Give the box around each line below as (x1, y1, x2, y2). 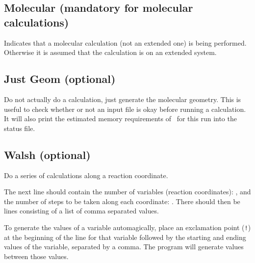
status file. (4, 123, 35, 133)
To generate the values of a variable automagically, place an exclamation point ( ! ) (4, 222, 251, 232)
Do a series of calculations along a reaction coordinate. (4, 170, 168, 180)
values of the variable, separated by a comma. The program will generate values (4, 241, 244, 252)
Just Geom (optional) (4, 71, 116, 86)
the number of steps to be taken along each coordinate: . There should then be (4, 196, 240, 206)
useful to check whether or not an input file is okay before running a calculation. (4, 104, 246, 114)
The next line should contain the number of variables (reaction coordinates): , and (4, 186, 251, 197)
